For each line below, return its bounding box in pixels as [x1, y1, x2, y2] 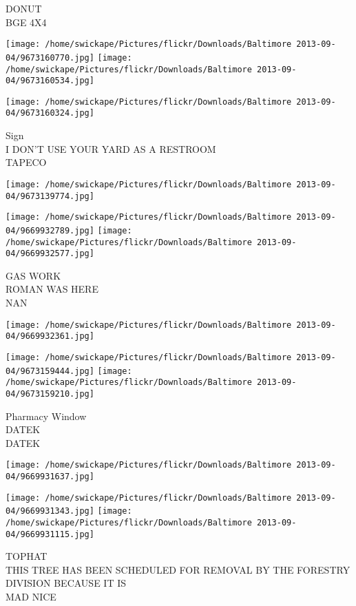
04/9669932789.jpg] [6, 225, 94, 236]
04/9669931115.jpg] [6, 529, 94, 539]
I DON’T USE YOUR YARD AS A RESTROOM [6, 141, 216, 156]
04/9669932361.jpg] [6, 331, 94, 342]
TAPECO [6, 155, 47, 169]
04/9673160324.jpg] [6, 108, 94, 118]
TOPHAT [6, 549, 48, 563]
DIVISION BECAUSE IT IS [6, 576, 126, 590]
